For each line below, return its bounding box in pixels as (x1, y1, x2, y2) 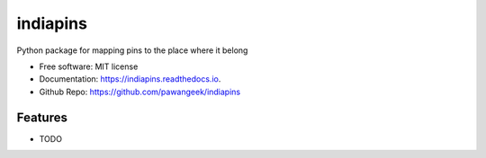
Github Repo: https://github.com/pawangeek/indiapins (39, 86, 241, 97)
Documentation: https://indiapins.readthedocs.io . (39, 74, 221, 84)
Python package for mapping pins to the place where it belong (16, 45, 248, 56)
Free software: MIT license (39, 61, 139, 72)
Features (16, 110, 67, 125)
